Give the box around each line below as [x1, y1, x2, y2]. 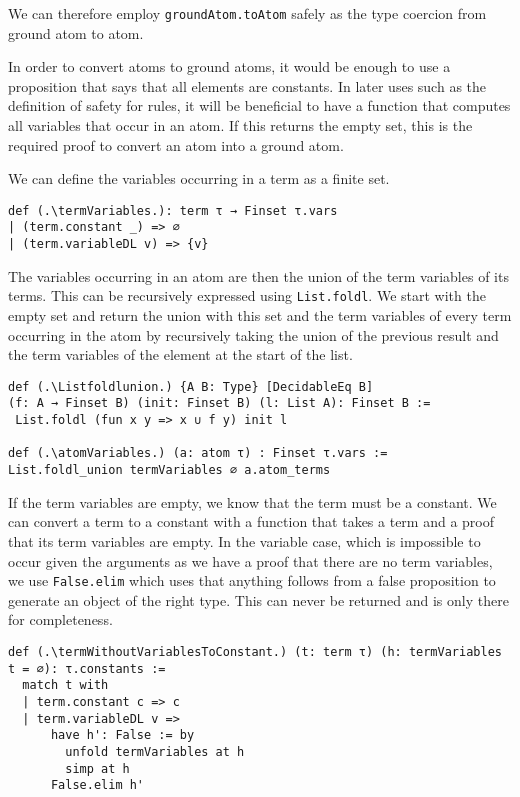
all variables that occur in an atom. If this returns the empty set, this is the [8, 115, 473, 136]
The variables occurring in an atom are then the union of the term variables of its [8, 265, 509, 286]
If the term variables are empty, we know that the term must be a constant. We [8, 491, 497, 512]
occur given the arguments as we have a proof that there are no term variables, [8, 550, 493, 571]
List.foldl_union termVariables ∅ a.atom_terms [8, 463, 331, 478]
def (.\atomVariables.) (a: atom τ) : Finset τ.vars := [8, 446, 388, 461]
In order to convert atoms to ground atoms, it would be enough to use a [8, 56, 451, 77]
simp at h [65, 761, 130, 776]
